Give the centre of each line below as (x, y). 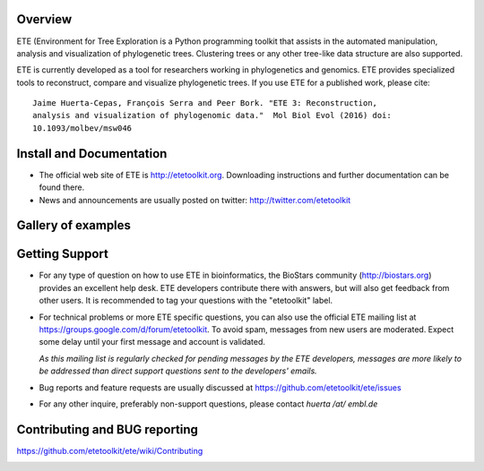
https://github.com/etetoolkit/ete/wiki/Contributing (110, 450)
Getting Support (63, 254)
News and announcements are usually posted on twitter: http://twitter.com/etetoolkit (195, 200)
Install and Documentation (92, 154)
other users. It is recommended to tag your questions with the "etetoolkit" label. (186, 301)
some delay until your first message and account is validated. (152, 342)
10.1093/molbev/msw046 (82, 128)
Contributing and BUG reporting (108, 429)
